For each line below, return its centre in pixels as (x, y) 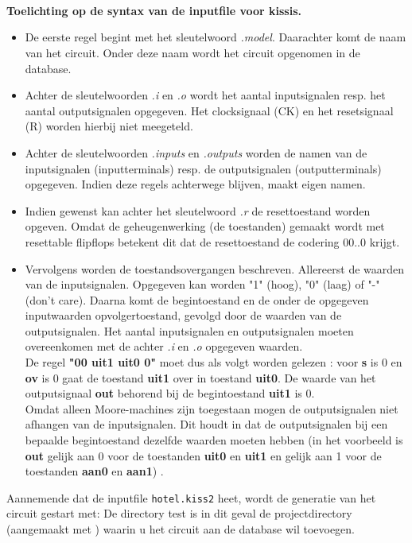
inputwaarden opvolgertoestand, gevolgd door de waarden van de (183, 315)
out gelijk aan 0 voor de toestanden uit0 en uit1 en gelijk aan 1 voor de (203, 455)
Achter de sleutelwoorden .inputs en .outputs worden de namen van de (196, 152)
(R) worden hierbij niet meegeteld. (109, 126)
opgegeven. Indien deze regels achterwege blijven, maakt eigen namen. (195, 184)
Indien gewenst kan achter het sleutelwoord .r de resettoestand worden (198, 210)
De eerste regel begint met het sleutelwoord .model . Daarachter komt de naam (216, 37)
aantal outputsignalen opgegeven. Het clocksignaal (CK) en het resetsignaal (209, 110)
